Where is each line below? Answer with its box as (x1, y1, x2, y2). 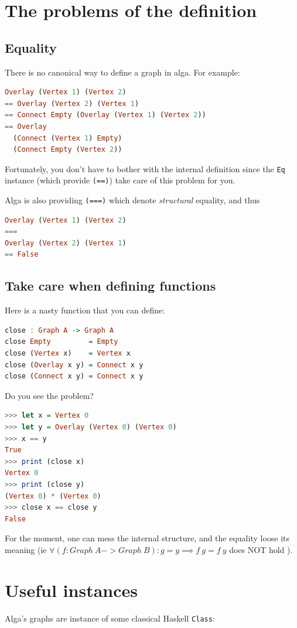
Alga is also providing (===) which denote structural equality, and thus (5, 194, 260, 206)
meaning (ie (5, 543, 47, 555)
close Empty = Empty (5, 337, 118, 346)
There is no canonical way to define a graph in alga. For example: (5, 66, 240, 78)
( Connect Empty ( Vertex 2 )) (13, 145, 122, 154)
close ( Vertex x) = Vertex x (5, 349, 131, 358)
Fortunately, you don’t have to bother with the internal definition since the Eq (5, 162, 285, 175)
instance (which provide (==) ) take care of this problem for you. (5, 174, 235, 186)
